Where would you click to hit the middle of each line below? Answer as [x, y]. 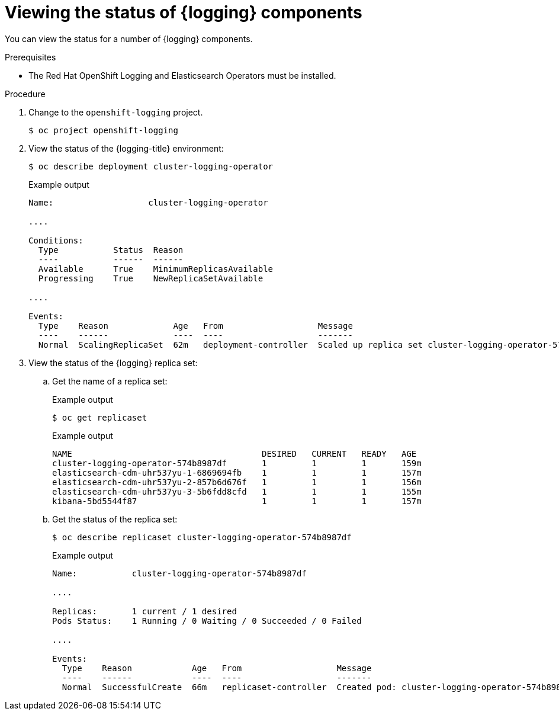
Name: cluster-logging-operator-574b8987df [179, 573]
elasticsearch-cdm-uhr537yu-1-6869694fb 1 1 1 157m [237, 472]
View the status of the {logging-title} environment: [126, 148]
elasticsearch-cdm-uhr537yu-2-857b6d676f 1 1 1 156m [237, 482]
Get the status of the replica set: [115, 519]
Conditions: [56, 240]
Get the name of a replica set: [110, 381]
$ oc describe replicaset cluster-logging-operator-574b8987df [202, 537]
